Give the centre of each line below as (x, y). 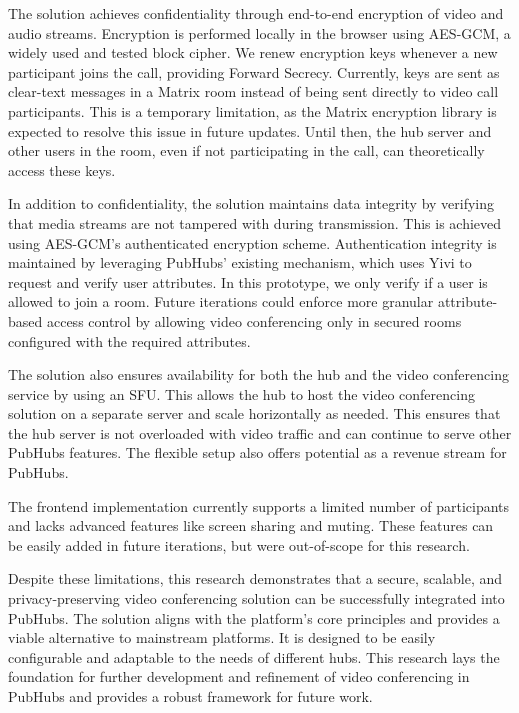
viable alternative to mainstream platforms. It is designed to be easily (222, 637)
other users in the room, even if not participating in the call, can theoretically (246, 150)
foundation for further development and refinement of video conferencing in (239, 676)
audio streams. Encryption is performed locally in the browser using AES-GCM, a (259, 32)
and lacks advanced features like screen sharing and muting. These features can (251, 525)
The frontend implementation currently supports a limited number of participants (259, 505)
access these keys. (62, 169)
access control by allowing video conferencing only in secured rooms (254, 320)
